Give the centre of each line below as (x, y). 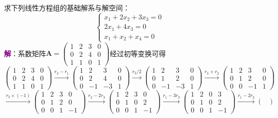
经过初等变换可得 (138, 53)
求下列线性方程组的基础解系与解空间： (67, 7)
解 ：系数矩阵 (25, 53)
